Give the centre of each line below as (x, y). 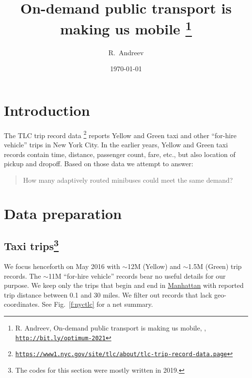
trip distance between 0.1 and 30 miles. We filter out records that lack (108, 294)
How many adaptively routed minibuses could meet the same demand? (128, 180)
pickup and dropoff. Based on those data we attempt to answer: (99, 164)
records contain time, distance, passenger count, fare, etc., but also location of (120, 154)
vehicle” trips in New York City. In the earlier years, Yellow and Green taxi (116, 145)
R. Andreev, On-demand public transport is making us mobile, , (111, 327)
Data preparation (63, 213)
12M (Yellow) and (154, 266)
